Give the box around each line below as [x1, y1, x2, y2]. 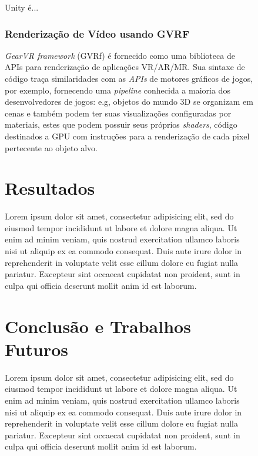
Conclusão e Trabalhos [5, 314, 191, 338]
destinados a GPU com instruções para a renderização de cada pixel [5, 129, 250, 142]
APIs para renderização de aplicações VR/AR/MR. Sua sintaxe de [5, 61, 245, 73]
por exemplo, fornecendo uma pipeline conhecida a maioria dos [5, 84, 230, 96]
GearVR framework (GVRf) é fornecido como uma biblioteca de [5, 49, 235, 61]
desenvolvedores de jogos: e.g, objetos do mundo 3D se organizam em [5, 95, 253, 108]
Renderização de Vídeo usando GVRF [5, 26, 190, 41]
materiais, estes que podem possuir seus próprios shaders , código [5, 118, 237, 131]
